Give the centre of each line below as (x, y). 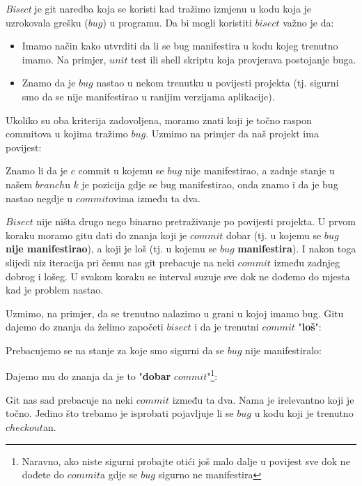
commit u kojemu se (121, 170)
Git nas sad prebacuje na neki (70, 399)
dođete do (43, 474)
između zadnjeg (307, 262)
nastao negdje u (39, 198)
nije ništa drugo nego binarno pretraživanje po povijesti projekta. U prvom (196, 221)
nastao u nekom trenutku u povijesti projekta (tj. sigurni (218, 83)
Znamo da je (49, 83)
